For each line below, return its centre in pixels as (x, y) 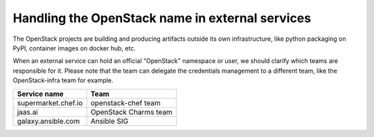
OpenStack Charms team (132, 112)
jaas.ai (27, 112)
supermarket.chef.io (50, 102)
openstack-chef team (125, 102)
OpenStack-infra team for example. (63, 80)
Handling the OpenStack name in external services (162, 18)
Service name (40, 93)
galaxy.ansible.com (48, 121)
